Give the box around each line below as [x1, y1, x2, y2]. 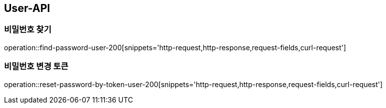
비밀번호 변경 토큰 [4, 61, 69, 72]
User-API [4, 2, 50, 14]
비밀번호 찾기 [4, 24, 52, 35]
